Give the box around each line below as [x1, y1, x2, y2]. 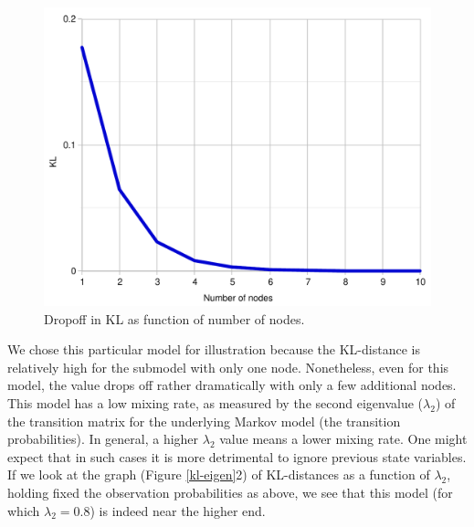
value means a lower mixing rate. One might [219, 429, 468, 448]
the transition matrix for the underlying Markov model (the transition [7, 411, 401, 430]
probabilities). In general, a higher [7, 429, 199, 448]
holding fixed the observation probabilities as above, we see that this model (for [7, 483, 453, 502]
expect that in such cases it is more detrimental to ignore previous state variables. [7, 447, 467, 466]
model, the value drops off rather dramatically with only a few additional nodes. [7, 375, 457, 395]
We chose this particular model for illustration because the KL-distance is [7, 340, 420, 359]
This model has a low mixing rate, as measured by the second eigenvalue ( [7, 394, 424, 413]
